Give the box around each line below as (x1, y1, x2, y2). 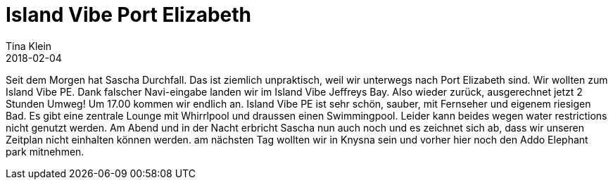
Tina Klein (6, 39, 52, 52)
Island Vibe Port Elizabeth (6, 3, 252, 27)
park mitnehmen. (6, 145, 84, 158)
